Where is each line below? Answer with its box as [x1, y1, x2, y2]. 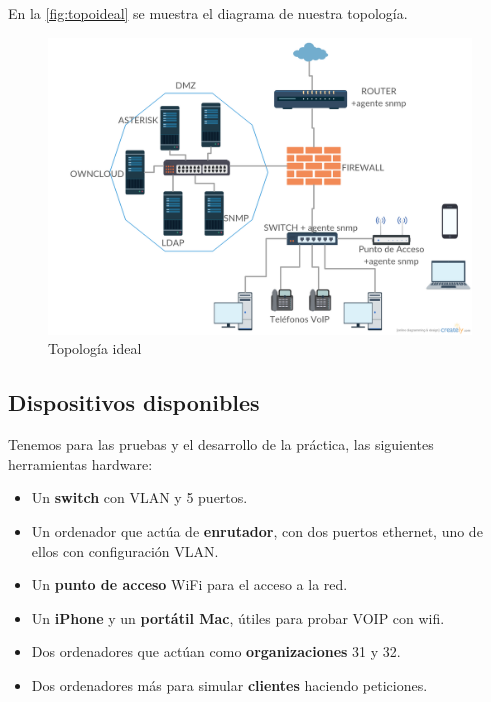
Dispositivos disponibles [8, 387, 260, 418]
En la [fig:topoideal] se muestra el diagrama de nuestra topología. [8, 3, 408, 23]
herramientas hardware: [8, 453, 153, 474]
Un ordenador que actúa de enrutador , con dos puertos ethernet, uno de [31, 521, 483, 542]
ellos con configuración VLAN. [31, 540, 219, 561]
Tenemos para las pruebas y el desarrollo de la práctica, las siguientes [8, 434, 434, 455]
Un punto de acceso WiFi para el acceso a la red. [31, 574, 348, 595]
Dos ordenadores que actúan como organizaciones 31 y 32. [31, 641, 401, 662]
